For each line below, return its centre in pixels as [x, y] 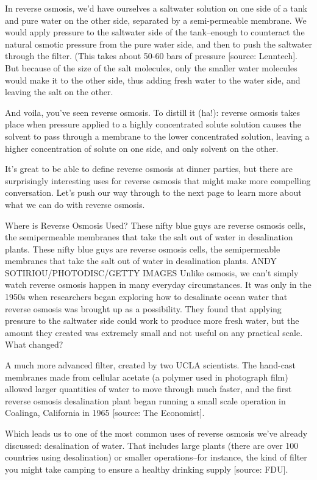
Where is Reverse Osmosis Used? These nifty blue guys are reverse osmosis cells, [155, 225]
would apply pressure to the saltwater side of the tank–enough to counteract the [155, 32]
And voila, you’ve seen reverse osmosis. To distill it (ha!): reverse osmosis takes [152, 112]
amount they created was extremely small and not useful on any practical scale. [154, 332]
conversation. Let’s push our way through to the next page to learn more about [153, 192]
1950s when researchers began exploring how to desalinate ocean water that [146, 297]
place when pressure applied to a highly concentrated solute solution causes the [153, 124]
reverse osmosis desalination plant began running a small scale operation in [145, 400]
